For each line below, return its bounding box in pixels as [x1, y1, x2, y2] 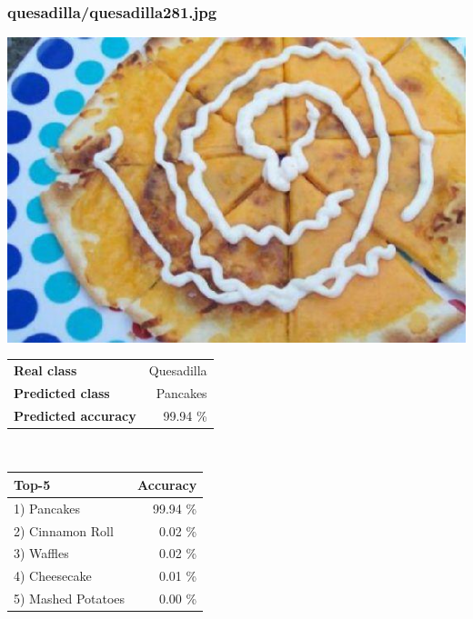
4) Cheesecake [14, 566, 92, 585]
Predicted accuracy [14, 405, 136, 424]
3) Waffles [14, 544, 69, 563]
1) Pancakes [14, 498, 80, 517]
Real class [14, 360, 77, 379]
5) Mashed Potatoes [14, 589, 126, 608]
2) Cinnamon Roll [14, 521, 114, 540]
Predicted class [14, 383, 110, 402]
